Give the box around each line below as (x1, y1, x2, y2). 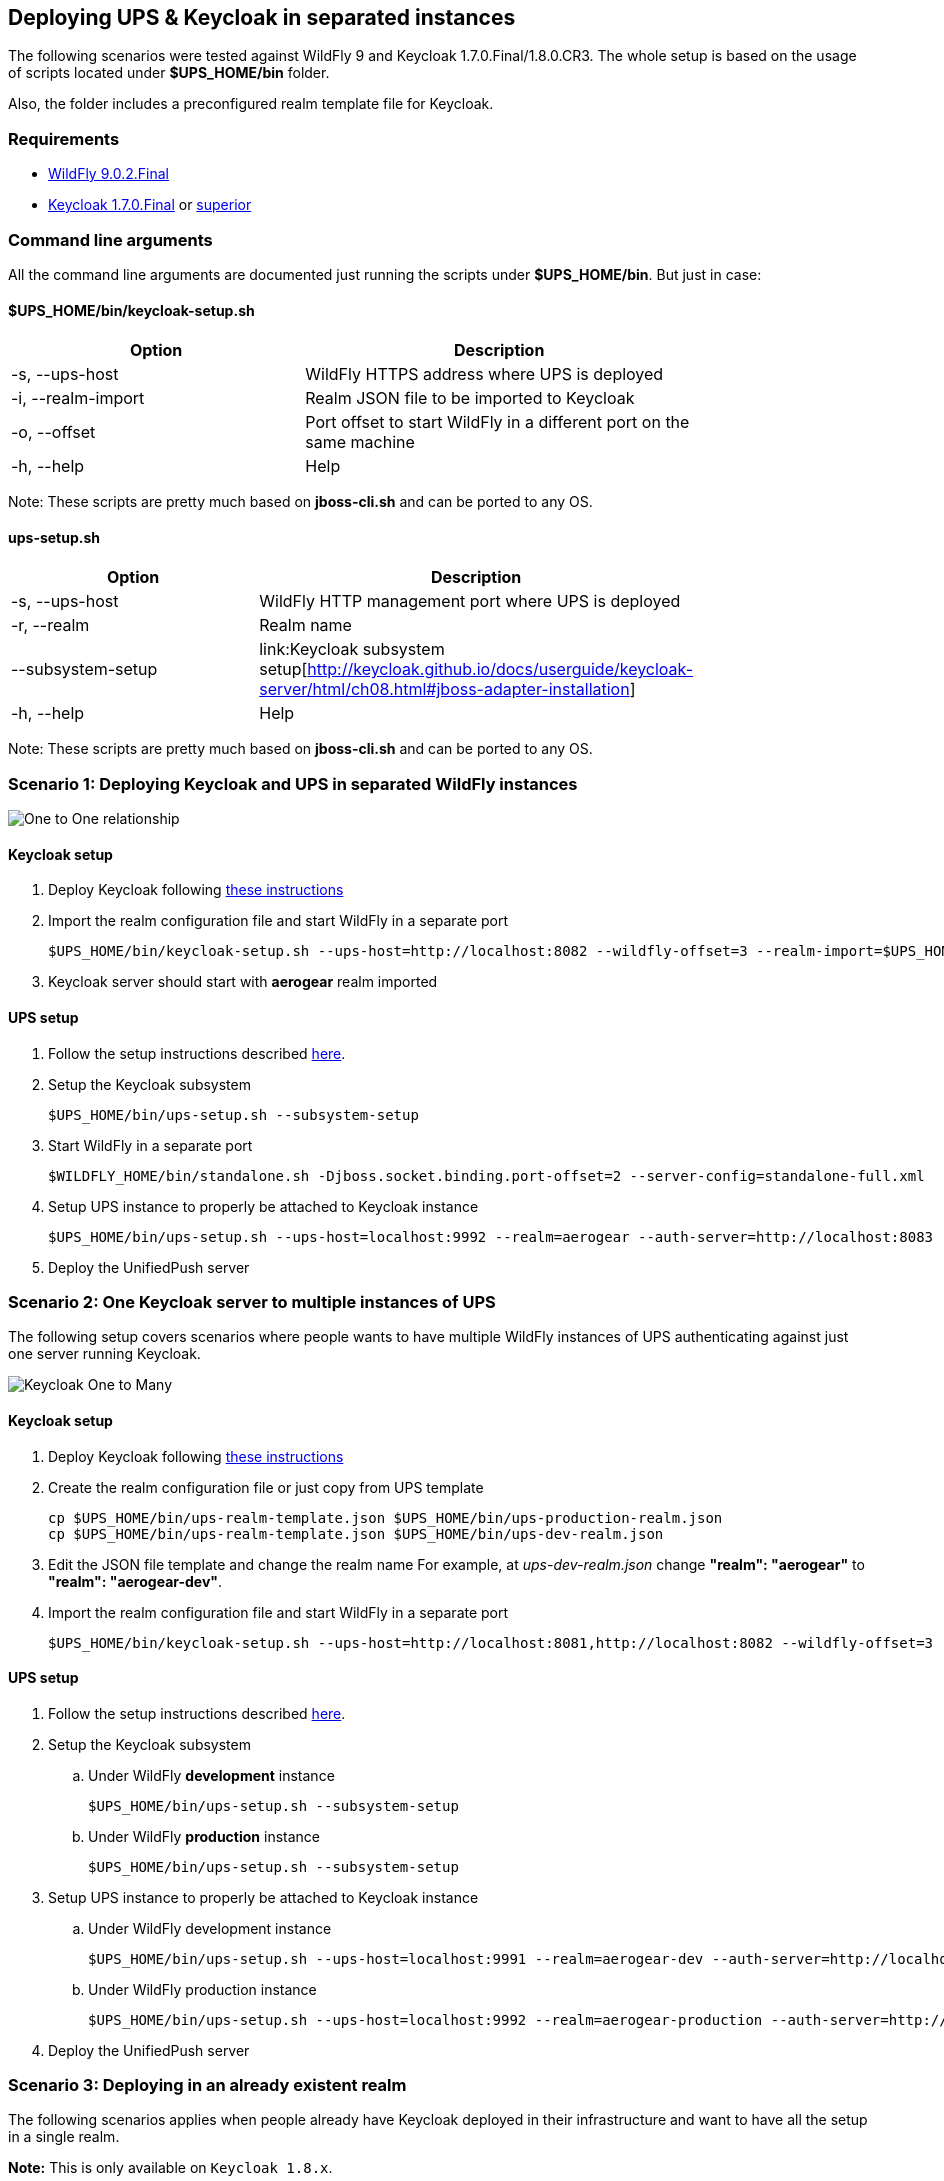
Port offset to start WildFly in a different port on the (305, 412, 690, 433)
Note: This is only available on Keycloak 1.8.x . (8, 2159, 333, 2177)
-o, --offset (11, 422, 96, 443)
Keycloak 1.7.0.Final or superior (48, 196, 252, 214)
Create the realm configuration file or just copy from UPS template (48, 1478, 484, 1496)
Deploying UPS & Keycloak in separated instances (8, 5, 516, 30)
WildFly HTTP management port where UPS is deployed (259, 591, 681, 612)
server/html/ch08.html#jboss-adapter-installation (259, 679, 630, 700)
